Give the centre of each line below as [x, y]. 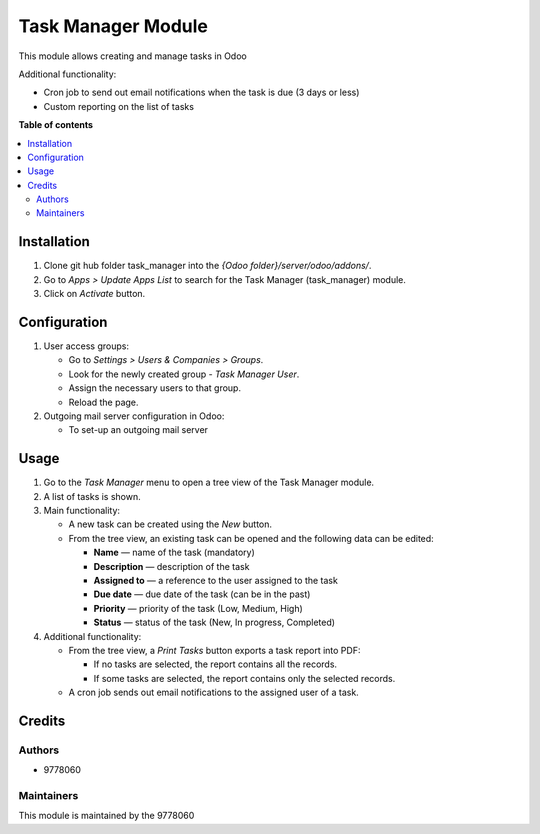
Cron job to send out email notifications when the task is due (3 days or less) [201, 92]
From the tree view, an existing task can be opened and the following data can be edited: [251, 538]
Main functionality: [81, 511]
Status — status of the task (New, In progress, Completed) [214, 622]
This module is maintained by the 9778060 [106, 816]
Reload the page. [103, 402]
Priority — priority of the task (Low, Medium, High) [198, 608]
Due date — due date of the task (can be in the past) [202, 594]
